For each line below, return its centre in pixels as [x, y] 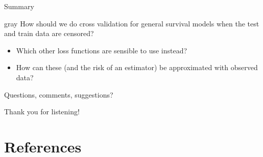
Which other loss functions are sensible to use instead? [102, 50]
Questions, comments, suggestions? [59, 94]
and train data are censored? [49, 33]
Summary [19, 6]
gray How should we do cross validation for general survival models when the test [132, 23]
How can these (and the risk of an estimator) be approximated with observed [137, 67]
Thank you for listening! [42, 112]
